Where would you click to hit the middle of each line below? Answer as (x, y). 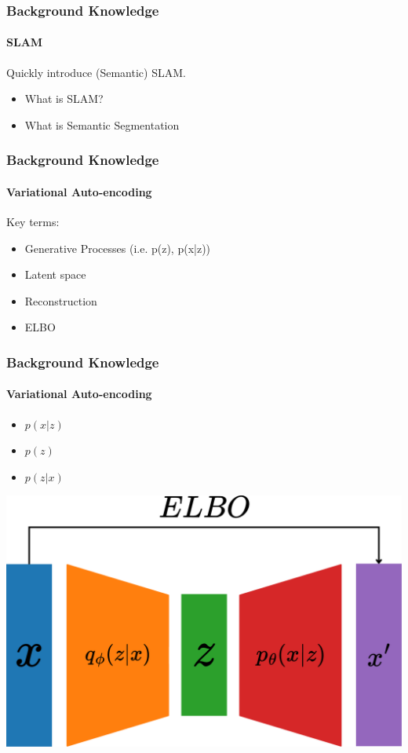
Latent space (55, 274)
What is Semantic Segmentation (102, 124)
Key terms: (33, 222)
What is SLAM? (64, 99)
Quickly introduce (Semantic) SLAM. (96, 72)
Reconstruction (61, 300)
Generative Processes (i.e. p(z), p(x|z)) (118, 248)
